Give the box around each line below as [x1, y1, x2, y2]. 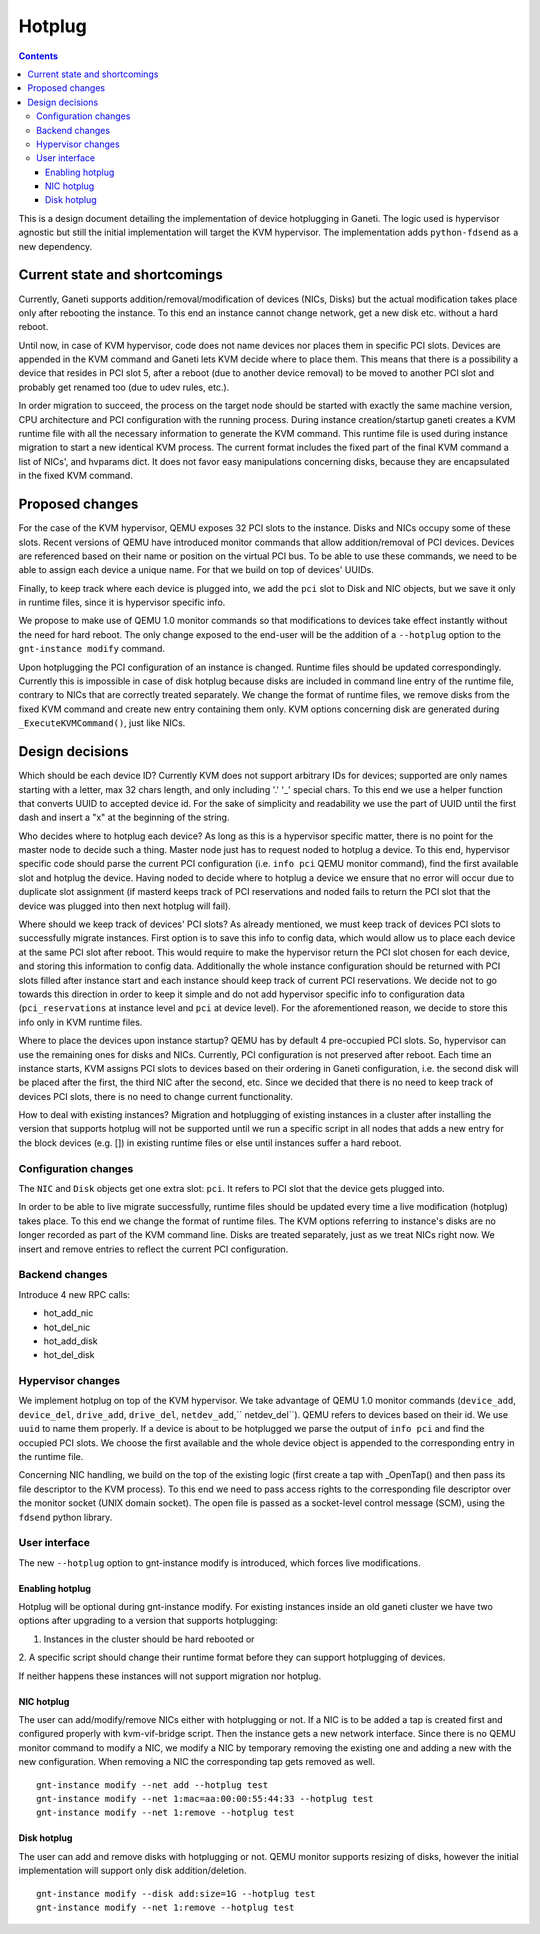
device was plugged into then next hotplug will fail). [18, 900, 232, 912]
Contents [18, 50, 59, 62]
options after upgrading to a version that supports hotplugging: [18, 1615, 279, 1627]
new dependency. [18, 240, 93, 252]
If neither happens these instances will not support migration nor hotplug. [18, 1670, 322, 1682]
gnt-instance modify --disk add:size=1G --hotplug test [36, 1888, 316, 1899]
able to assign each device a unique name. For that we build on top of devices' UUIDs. [18, 564, 374, 576]
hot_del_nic [43, 1321, 91, 1333]
